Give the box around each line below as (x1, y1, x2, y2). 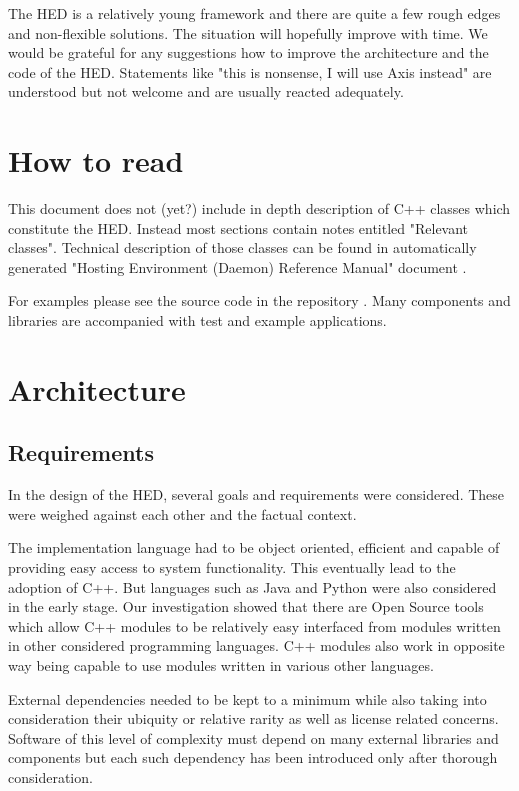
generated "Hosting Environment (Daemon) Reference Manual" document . (8, 256, 467, 277)
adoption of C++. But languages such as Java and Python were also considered (8, 576, 497, 597)
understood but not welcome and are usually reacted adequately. (8, 81, 404, 102)
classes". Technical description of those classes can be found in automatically (8, 237, 477, 258)
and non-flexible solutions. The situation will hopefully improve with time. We (8, 22, 488, 43)
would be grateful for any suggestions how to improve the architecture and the (8, 42, 489, 63)
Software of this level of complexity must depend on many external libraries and (8, 727, 499, 748)
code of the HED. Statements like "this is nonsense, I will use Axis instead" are (8, 61, 492, 82)
